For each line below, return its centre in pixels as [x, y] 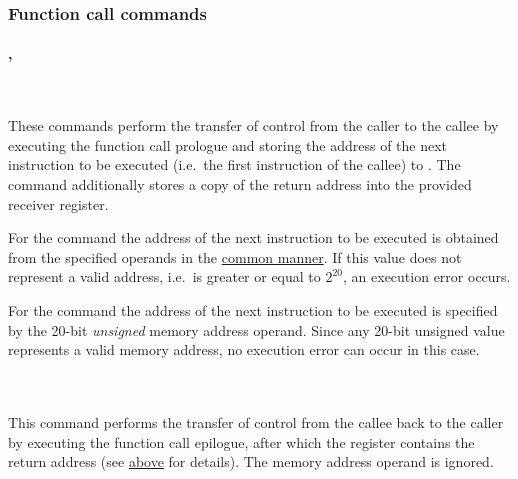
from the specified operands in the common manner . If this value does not [235, 256]
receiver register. [58, 203]
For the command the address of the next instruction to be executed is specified [253, 309]
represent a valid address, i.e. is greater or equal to [164, 276]
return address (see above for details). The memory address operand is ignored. [251, 461]
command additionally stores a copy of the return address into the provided [240, 184]
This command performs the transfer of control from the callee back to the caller [256, 421]
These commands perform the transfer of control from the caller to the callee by [253, 125]
